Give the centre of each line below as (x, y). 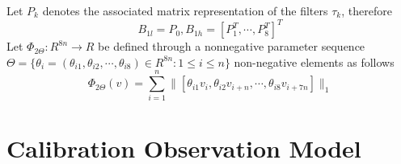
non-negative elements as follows (314, 61)
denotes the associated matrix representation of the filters (185, 10)
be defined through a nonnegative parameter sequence (232, 46)
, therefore (367, 10)
